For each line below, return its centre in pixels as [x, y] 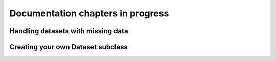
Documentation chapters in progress [89, 13]
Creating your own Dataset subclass [68, 47]
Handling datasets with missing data [69, 31]
